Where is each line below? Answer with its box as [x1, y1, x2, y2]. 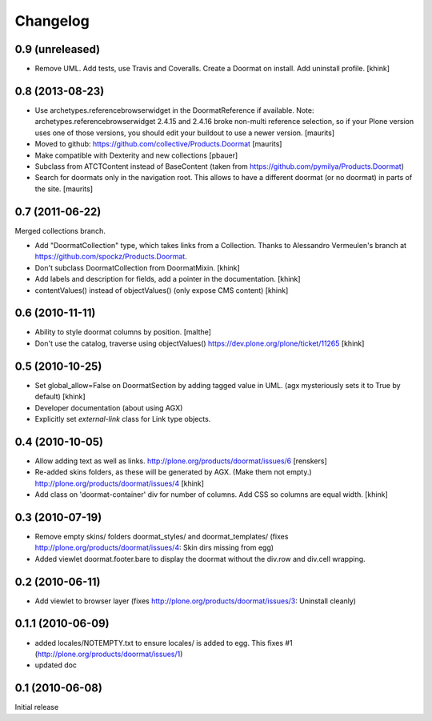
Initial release [14, 703, 59, 712]
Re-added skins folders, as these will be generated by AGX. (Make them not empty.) [34, 467, 312, 477]
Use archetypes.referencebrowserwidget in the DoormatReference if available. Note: [34, 105, 314, 115]
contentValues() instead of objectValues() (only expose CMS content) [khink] [34, 285, 289, 295]
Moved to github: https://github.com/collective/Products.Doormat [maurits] [34, 139, 282, 149]
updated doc [34, 660, 78, 670]
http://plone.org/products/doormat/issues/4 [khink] [34, 479, 204, 488]
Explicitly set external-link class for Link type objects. [34, 414, 211, 423]
